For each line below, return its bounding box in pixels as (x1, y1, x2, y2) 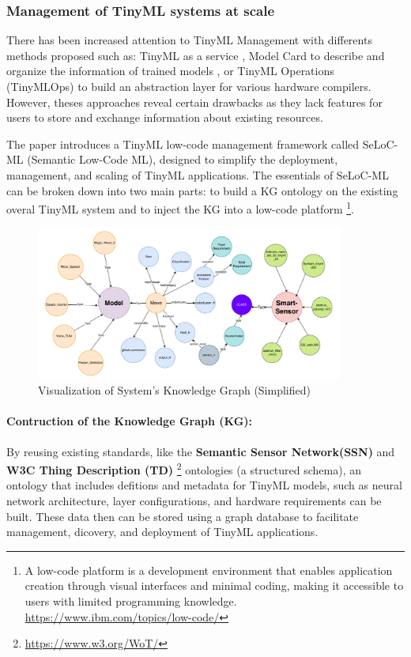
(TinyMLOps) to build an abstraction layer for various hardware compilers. (6, 78, 371, 94)
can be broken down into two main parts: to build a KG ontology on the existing (6, 182, 398, 198)
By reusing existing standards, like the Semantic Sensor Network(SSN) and (6, 443, 395, 459)
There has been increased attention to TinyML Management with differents (6, 32, 372, 48)
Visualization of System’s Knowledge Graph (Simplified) (38, 382, 311, 398)
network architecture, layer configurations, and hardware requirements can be (6, 492, 382, 508)
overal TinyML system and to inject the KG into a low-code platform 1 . (6, 198, 354, 217)
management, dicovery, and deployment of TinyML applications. (6, 523, 319, 540)
